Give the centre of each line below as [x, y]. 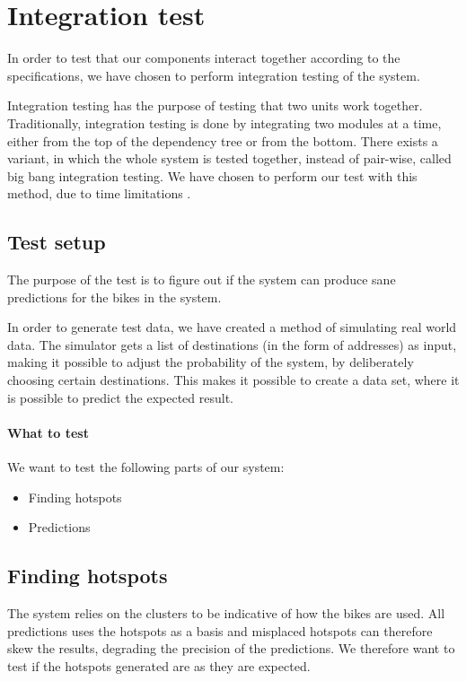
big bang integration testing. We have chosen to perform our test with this [212, 175]
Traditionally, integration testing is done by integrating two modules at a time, [224, 122]
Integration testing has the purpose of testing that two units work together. [215, 105]
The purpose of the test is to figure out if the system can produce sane [202, 279]
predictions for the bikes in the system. [114, 297]
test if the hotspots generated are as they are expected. [159, 665]
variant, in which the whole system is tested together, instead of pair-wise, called [229, 158]
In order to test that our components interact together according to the [204, 58]
